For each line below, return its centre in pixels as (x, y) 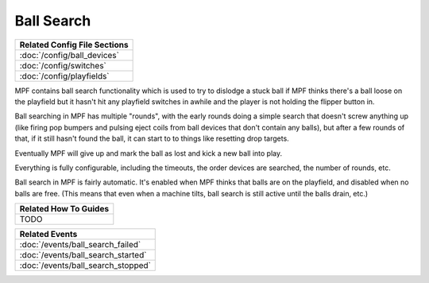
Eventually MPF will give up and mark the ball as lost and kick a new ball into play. (148, 153)
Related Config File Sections (74, 45)
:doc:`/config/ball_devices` (69, 55)
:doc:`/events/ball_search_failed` (80, 245)
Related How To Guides (64, 209)
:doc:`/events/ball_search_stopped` (85, 266)
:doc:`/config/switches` (63, 65)
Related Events (48, 235)
